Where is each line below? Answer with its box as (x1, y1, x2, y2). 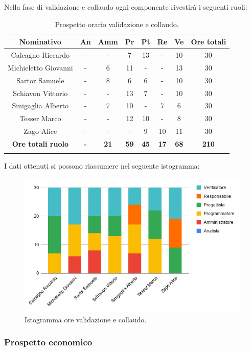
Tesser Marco (19, 113, 61, 124)
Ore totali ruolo (12, 138, 69, 149)
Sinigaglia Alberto (12, 100, 69, 111)
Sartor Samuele (16, 75, 64, 85)
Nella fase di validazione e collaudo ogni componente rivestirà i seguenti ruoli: (4, 2, 247, 12)
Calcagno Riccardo (11, 50, 70, 60)
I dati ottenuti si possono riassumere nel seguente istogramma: (4, 160, 200, 171)
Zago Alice (24, 126, 57, 136)
